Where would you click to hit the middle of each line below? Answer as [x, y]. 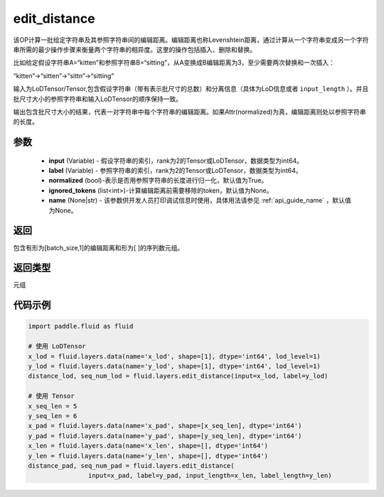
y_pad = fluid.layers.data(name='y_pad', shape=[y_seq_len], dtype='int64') [165, 436]
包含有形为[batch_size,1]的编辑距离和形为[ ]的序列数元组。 [98, 247]
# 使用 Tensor [51, 396]
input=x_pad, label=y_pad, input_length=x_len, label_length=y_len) [210, 476]
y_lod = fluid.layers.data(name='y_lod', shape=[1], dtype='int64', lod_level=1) [175, 367]
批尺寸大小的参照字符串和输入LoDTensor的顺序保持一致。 [98, 99]
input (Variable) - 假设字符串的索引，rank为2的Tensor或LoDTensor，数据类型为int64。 [176, 161]
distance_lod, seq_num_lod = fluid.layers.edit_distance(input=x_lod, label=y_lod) [178, 376]
